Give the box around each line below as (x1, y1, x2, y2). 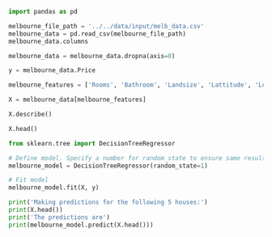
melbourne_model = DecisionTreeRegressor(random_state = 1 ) (8, 162, 208, 170)
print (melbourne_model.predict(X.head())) (8, 221, 154, 229)
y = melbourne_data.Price (8, 66, 96, 74)
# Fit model (8, 176, 49, 184)
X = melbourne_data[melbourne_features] (8, 95, 147, 104)
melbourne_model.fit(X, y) (8, 184, 100, 192)
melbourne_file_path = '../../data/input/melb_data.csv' (8, 22, 205, 30)
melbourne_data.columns (8, 37, 89, 45)
